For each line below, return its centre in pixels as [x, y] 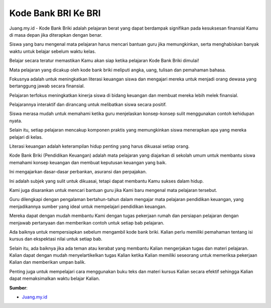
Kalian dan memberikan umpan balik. [48, 262]
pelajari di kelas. [26, 137]
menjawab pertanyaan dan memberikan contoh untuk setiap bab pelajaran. [87, 223]
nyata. [16, 121]
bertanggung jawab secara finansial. [47, 86]
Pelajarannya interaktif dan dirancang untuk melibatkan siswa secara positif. [88, 105]
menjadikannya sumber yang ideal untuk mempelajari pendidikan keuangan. [88, 207]
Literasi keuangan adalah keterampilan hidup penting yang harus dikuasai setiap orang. [100, 146]
